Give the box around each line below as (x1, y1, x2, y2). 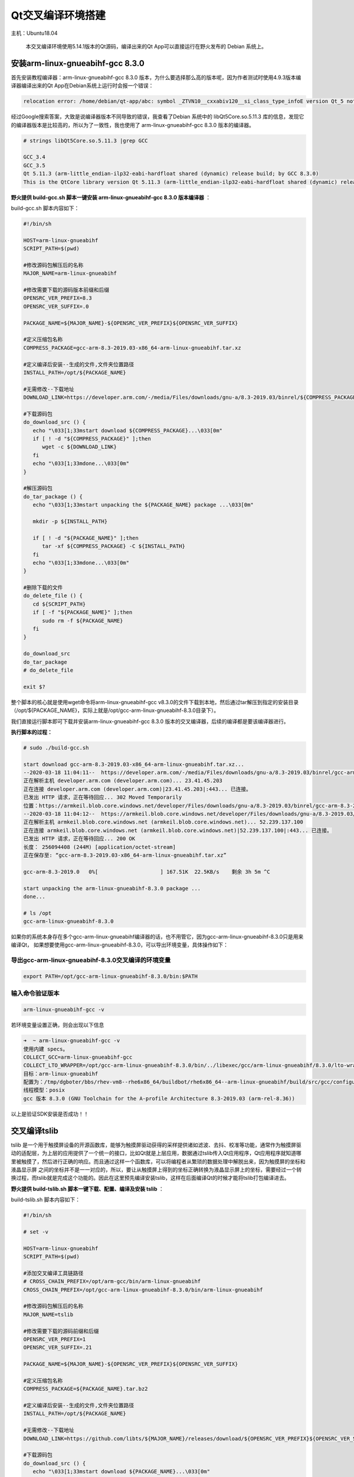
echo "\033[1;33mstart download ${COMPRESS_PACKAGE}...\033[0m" (32, 427, 223, 434)
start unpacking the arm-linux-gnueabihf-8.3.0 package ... (23, 885, 201, 892)
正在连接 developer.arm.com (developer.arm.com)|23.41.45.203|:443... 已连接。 (23, 786, 252, 792)
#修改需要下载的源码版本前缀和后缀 (23, 287, 110, 294)
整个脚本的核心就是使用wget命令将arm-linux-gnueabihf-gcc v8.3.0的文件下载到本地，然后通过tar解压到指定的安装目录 (11, 698, 299, 705)
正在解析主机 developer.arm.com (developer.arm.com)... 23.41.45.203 (23, 777, 222, 784)
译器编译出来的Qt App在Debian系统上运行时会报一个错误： (11, 82, 154, 89)
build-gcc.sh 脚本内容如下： (11, 204, 80, 212)
